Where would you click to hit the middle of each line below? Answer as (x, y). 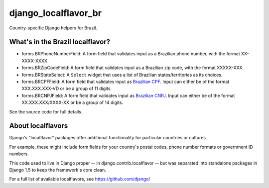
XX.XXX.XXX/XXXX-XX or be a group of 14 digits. (72, 102)
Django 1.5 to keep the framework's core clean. (58, 170)
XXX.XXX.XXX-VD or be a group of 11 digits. (67, 89)
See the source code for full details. (46, 111)
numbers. (19, 154)
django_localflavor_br (56, 13)
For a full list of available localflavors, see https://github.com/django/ (80, 179)
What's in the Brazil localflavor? (60, 42)
